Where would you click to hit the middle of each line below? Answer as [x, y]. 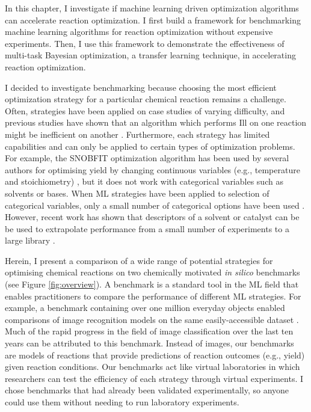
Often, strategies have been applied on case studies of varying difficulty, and [145, 110]
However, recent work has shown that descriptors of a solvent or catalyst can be [152, 217]
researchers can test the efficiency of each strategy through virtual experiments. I [154, 378]
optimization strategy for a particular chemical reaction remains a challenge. [146, 99]
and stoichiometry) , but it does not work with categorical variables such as [144, 181]
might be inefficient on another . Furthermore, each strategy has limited [137, 134]
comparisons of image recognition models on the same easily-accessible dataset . [152, 319]
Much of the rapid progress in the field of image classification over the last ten [149, 331]
